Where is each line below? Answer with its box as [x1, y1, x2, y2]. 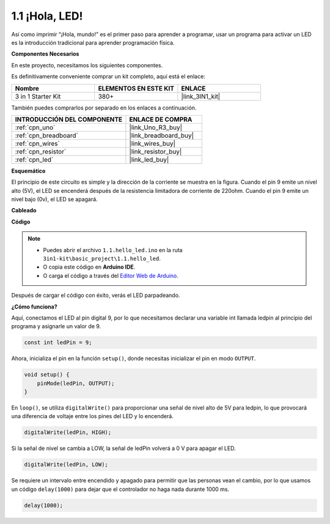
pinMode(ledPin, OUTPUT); [37, 380, 115, 387]
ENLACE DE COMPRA [129, 115, 193, 124]
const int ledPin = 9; [24, 339, 92, 346]
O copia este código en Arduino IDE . [43, 263, 136, 271]
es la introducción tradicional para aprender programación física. [11, 39, 175, 46]
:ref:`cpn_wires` [15, 139, 61, 148]
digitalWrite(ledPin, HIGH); [24, 429, 112, 436]
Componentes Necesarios [11, 50, 79, 58]
